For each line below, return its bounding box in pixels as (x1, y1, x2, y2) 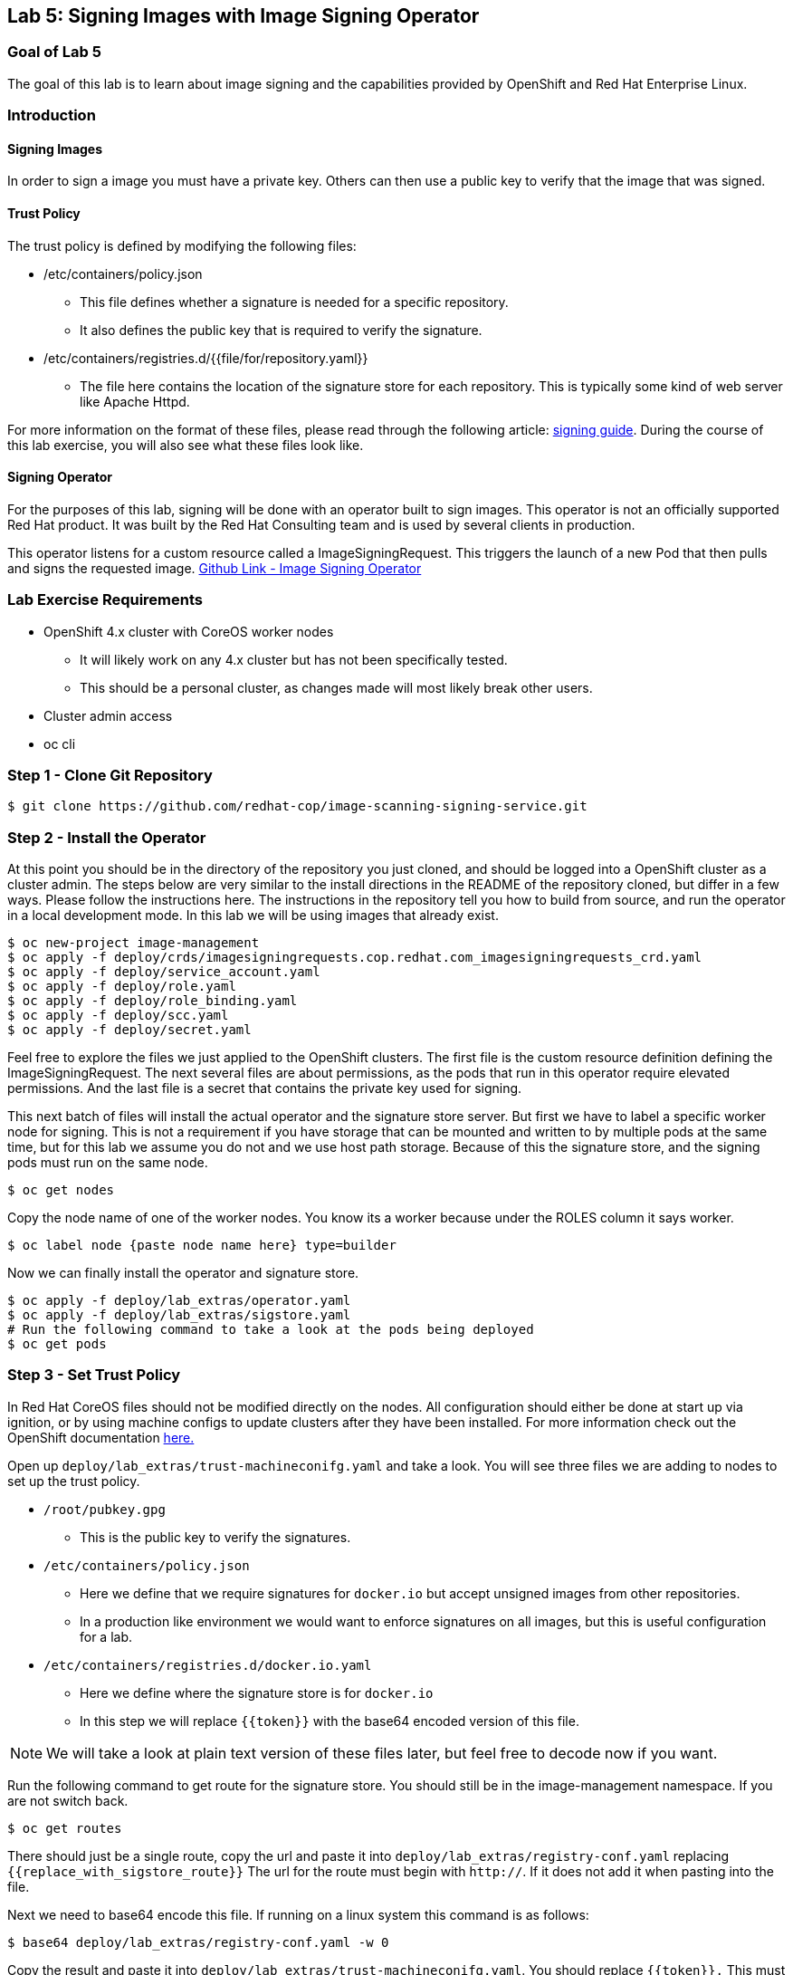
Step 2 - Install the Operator (7, 828, 206, 847)
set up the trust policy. (7, 1472, 140, 1489)
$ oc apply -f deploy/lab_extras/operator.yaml (7, 1293, 351, 1309)
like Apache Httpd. (80, 393, 190, 409)
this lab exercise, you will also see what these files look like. (7, 436, 364, 453)
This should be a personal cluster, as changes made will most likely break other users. (80, 679, 593, 695)
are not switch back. (7, 1792, 129, 1808)
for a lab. (80, 1628, 133, 1644)
